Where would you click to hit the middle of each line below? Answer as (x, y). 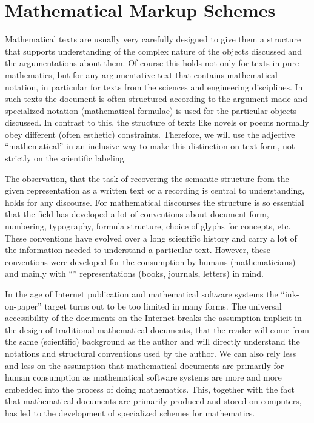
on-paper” (23, 306)
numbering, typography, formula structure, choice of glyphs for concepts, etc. (148, 226)
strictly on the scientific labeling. (66, 158)
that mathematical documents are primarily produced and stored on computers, (153, 401)
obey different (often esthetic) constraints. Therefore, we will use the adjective (150, 134)
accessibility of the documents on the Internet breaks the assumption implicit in (153, 318)
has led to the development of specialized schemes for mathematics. (130, 412)
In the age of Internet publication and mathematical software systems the (142, 294)
